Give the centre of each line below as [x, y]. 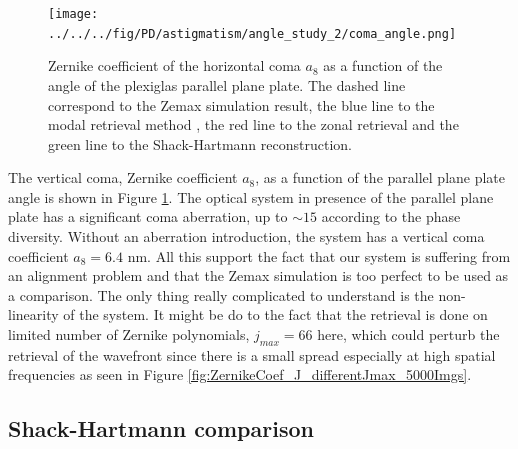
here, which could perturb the [408, 334]
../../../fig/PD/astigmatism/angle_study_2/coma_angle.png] [252, 33]
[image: [73, 14]
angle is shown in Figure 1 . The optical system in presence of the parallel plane [251, 196]
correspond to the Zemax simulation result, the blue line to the [241, 104]
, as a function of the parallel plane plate [380, 177]
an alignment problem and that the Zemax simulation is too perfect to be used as [258, 275]
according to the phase [391, 216]
